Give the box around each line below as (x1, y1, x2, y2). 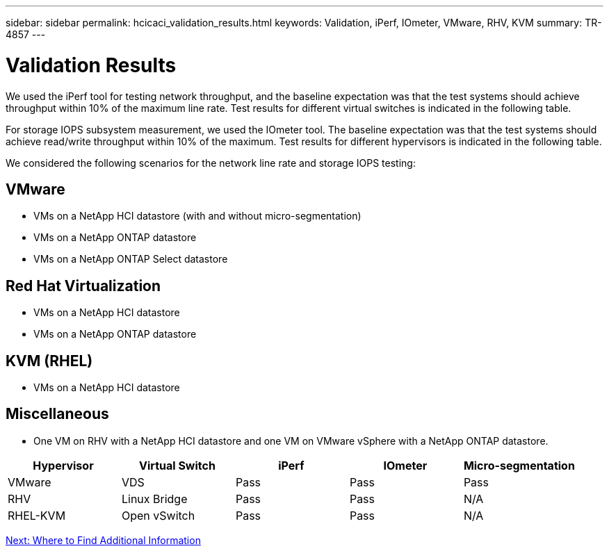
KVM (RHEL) (6, 352, 93, 370)
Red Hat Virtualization (6, 277, 161, 295)
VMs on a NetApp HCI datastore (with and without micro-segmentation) (33, 210, 362, 222)
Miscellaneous (6, 405, 109, 423)
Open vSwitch (121, 508, 195, 523)
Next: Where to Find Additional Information (6, 534, 201, 546)
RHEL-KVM (8, 508, 66, 523)
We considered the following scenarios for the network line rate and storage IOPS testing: (6, 156, 416, 169)
